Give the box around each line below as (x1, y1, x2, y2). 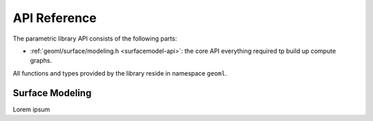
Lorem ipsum (12, 105, 50, 113)
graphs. (30, 56, 52, 65)
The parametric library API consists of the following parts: (12, 34, 178, 43)
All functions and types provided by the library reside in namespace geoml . (12, 69, 227, 77)
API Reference (12, 10, 97, 25)
